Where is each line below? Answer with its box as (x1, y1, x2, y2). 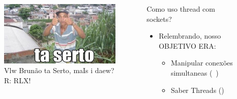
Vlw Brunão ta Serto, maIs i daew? (4, 65, 114, 76)
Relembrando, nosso (159, 30, 221, 41)
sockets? (146, 13, 172, 24)
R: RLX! (4, 75, 31, 85)
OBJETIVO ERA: (159, 40, 216, 51)
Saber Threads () (170, 84, 224, 95)
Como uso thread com (146, 4, 215, 14)
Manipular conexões (170, 57, 233, 68)
